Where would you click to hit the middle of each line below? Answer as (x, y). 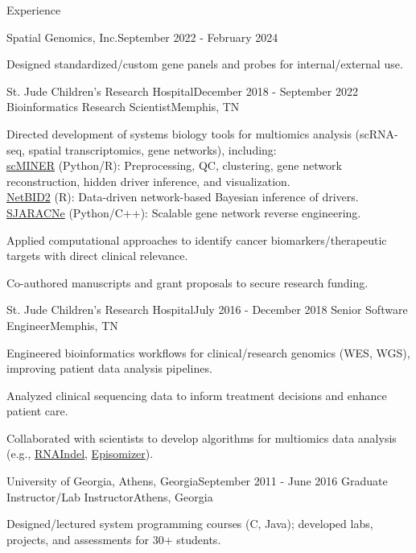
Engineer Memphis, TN (62, 325)
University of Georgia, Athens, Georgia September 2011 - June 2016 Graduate (197, 481)
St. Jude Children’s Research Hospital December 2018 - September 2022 (182, 91)
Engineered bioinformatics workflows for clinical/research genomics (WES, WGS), (208, 352)
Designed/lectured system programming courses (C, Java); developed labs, (190, 524)
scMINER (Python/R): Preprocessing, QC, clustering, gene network (174, 165)
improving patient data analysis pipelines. (109, 368)
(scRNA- (377, 133)
